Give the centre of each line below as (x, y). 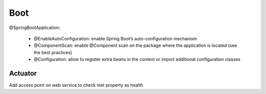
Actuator (23, 73)
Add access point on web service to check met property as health (76, 85)
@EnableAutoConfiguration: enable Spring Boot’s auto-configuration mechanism (115, 38)
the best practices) (53, 52)
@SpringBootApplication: (35, 28)
